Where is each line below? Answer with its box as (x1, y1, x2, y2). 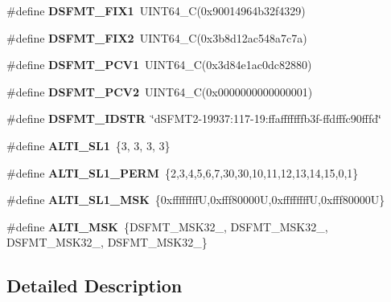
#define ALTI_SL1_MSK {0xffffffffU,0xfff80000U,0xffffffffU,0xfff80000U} (6, 191, 385, 208)
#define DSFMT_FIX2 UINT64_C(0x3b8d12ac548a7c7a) (6, 29, 307, 46)
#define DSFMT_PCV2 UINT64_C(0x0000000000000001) (6, 83, 313, 100)
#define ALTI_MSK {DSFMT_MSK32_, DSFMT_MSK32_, (6, 218, 328, 235)
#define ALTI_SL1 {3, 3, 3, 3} (6, 137, 171, 153)
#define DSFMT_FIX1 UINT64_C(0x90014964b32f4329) (6, 2, 306, 18)
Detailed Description (6, 273, 183, 298)
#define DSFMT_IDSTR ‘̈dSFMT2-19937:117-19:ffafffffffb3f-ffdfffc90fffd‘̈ (6, 110, 381, 127)
